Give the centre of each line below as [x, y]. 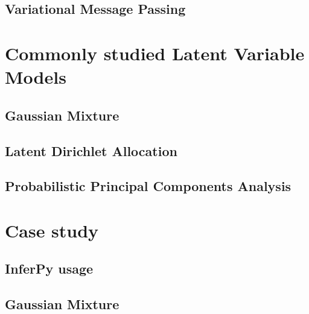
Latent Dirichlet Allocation [91, 150]
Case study [52, 230]
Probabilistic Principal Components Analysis [148, 186]
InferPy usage [49, 268]
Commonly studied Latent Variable [155, 53]
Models [36, 77]
